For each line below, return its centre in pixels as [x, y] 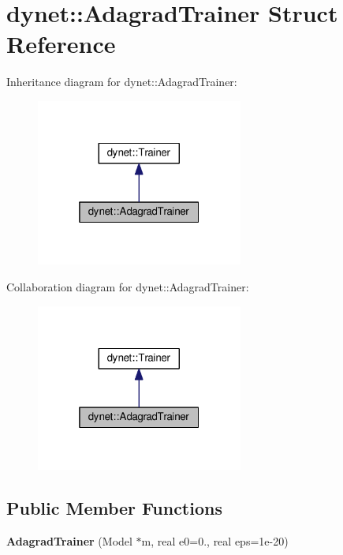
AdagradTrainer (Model [69, 540]
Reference [61, 44]
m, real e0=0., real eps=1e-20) [215, 540]
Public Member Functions [114, 508]
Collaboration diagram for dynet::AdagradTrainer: [128, 287]
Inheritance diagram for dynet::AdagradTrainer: [122, 82]
